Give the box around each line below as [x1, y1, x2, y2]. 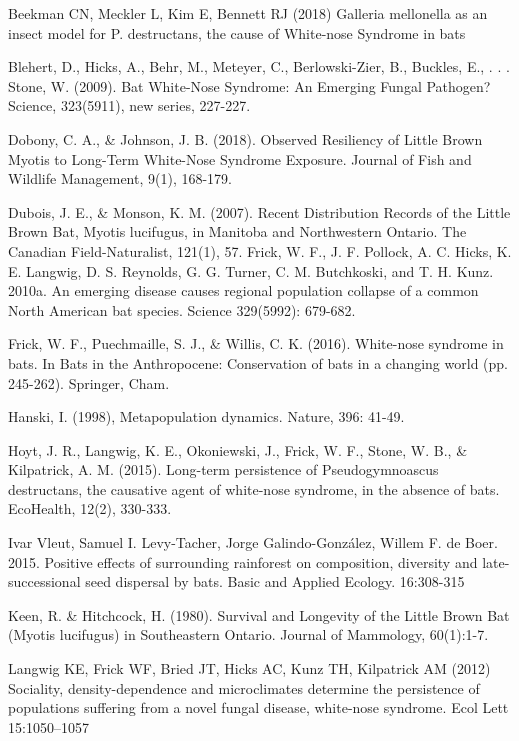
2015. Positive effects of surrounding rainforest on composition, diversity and [8, 551, 478, 572]
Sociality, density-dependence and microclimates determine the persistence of [8, 677, 480, 698]
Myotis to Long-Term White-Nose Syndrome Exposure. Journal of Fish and [8, 148, 472, 169]
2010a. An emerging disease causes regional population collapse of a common [8, 280, 479, 301]
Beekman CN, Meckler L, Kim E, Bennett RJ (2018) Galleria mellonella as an [8, 3, 488, 23]
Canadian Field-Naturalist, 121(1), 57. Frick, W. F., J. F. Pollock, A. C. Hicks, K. [8, 240, 512, 261]
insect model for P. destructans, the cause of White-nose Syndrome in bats [8, 22, 466, 43]
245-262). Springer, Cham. [8, 372, 170, 393]
